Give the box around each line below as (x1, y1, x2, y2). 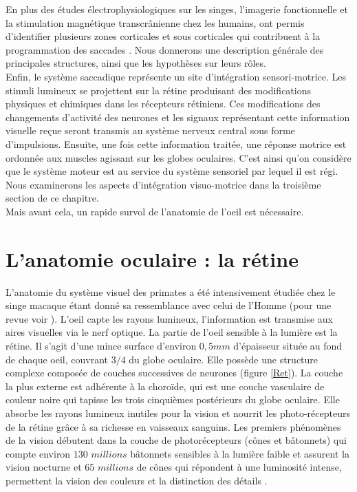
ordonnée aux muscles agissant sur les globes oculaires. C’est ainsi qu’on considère (6, 150, 351, 164)
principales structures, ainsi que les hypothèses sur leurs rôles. (6, 56, 266, 70)
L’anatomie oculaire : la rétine (6, 244, 299, 272)
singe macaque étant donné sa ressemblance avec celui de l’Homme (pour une (6, 298, 332, 312)
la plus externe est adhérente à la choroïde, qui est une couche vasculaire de (6, 378, 325, 393)
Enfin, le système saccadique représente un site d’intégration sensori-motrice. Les (6, 69, 347, 83)
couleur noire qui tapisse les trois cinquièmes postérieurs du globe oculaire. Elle (6, 392, 340, 407)
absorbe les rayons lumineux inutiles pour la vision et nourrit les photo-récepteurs (6, 405, 350, 420)
